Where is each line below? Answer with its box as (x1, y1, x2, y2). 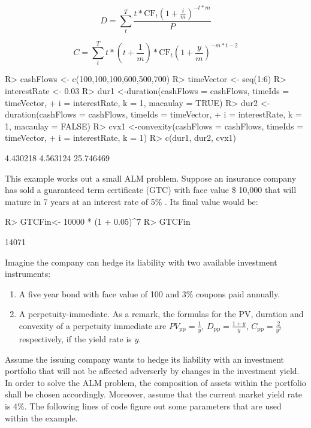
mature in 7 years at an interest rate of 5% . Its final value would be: (5, 195, 258, 207)
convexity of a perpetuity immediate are (19, 319, 167, 331)
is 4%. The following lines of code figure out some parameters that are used (5, 400, 282, 412)
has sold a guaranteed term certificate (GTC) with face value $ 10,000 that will (5, 183, 297, 196)
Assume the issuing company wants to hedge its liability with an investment (5, 352, 285, 365)
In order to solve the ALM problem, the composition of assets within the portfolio (5, 376, 306, 388)
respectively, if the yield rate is (19, 333, 132, 345)
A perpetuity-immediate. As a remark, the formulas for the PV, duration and (19, 308, 304, 320)
